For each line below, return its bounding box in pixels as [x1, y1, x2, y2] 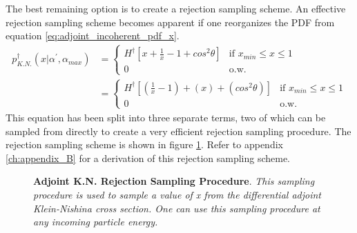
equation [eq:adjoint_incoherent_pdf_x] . [6, 28, 180, 43]
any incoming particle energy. [33, 214, 158, 229]
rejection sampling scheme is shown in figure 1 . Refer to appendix [6, 137, 283, 152]
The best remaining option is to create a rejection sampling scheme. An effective [6, 1, 346, 15]
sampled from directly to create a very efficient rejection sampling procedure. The [6, 123, 351, 138]
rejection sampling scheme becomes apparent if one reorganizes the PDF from [6, 14, 335, 29]
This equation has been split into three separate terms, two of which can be [6, 110, 326, 124]
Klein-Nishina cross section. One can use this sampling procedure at [33, 201, 320, 215]
